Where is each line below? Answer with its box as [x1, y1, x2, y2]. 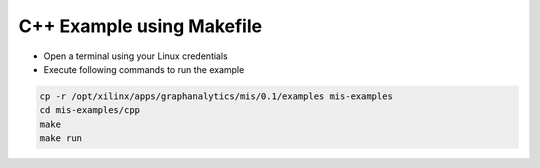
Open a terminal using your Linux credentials [43, 50, 229, 62]
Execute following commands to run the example [43, 63, 245, 75]
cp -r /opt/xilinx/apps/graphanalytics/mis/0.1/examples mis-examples [39, 90, 394, 102]
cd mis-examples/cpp [39, 105, 140, 116]
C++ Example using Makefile [18, 15, 263, 37]
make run [39, 133, 83, 144]
